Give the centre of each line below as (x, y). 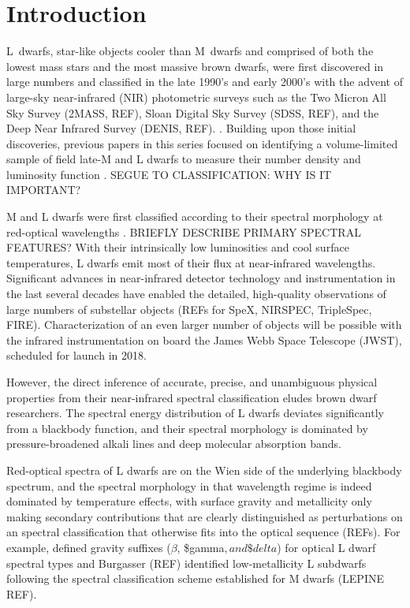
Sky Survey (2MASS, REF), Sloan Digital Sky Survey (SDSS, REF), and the (193, 112)
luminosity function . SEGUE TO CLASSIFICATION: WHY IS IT (169, 174)
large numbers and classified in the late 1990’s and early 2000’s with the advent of (205, 82)
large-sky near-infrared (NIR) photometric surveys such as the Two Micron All (196, 97)
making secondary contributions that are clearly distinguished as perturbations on (205, 516)
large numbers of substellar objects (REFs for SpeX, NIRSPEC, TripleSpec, (189, 309)
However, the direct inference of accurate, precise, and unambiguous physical (192, 382)
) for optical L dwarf (326, 547)
